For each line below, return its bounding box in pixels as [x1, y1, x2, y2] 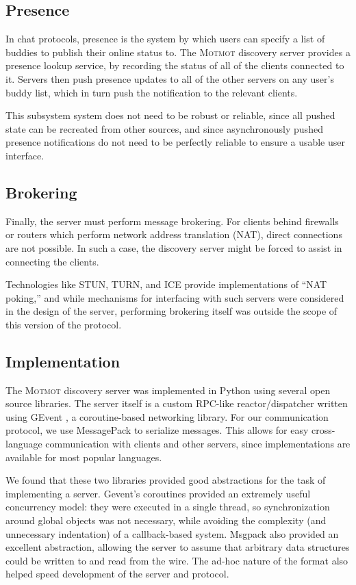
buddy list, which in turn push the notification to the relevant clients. [5, 85, 298, 99]
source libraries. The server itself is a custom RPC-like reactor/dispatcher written [5, 396, 348, 411]
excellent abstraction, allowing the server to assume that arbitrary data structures [5, 540, 350, 554]
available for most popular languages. [5, 450, 162, 464]
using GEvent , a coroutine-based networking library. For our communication [5, 409, 329, 424]
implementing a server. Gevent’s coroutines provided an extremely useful [5, 486, 311, 500]
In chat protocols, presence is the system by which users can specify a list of [5, 31, 325, 46]
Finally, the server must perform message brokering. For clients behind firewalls [5, 213, 339, 228]
